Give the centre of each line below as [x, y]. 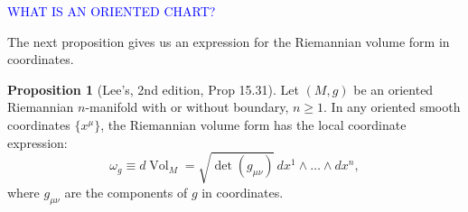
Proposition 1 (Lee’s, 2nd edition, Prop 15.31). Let [153, 89]
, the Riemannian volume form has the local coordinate [253, 124]
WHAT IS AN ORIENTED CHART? [112, 11]
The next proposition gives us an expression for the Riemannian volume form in [229, 41]
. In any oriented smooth [392, 107]
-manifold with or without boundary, [187, 107]
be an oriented [393, 89]
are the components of [126, 192]
